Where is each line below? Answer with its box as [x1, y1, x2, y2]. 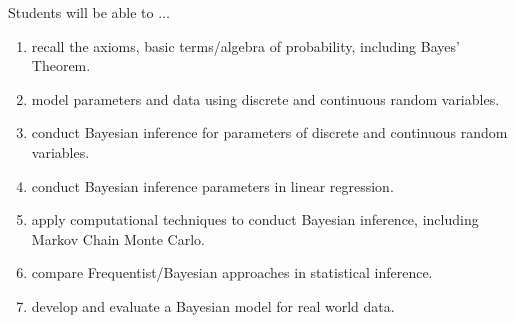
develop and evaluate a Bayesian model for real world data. [31, 295, 395, 316]
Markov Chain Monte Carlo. [31, 228, 205, 249]
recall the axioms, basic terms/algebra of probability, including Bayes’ [31, 35, 460, 56]
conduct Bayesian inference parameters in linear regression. [31, 175, 394, 196]
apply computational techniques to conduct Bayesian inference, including [31, 209, 479, 230]
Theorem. [31, 55, 91, 76]
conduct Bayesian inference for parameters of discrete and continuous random [31, 122, 508, 143]
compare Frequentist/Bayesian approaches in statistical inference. [31, 262, 433, 283]
